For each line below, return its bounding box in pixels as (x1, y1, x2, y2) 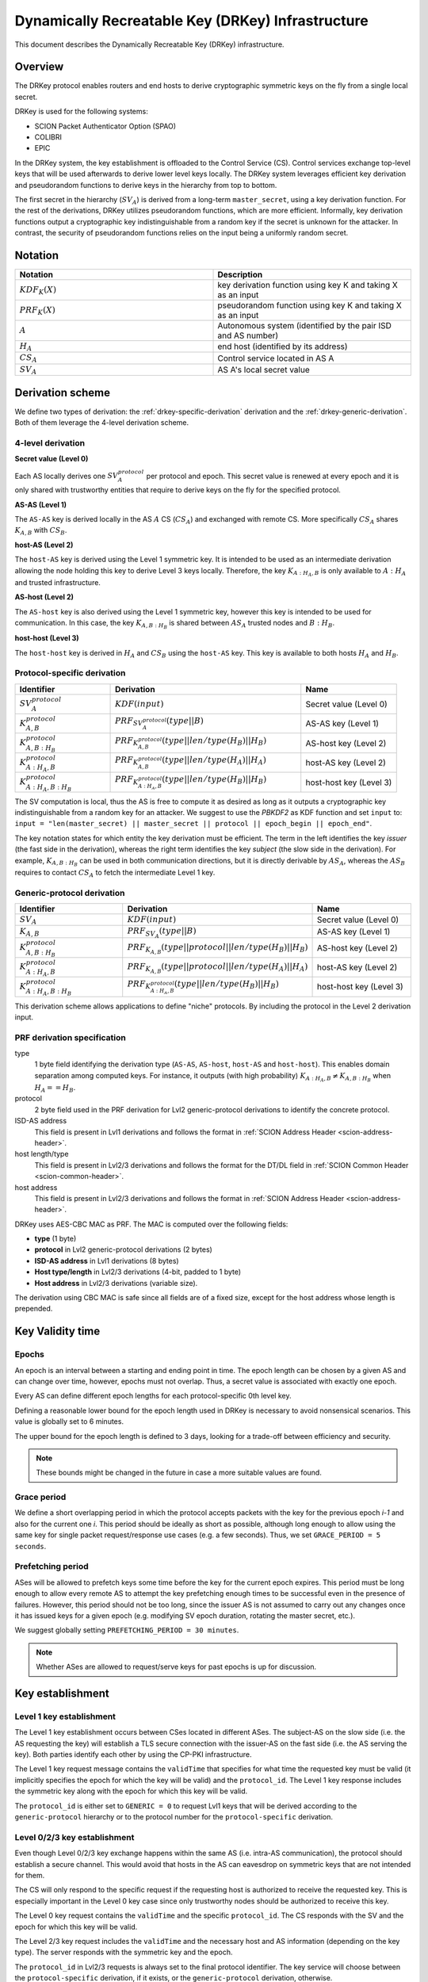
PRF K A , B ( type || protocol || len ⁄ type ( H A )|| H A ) (127, 961, 308, 974)
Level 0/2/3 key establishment (14, 1831, 135, 1842)
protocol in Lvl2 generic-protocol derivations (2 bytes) (34, 1245, 213, 1254)
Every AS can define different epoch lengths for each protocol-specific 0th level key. (14, 1391, 292, 1401)
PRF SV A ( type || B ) (127, 926, 197, 939)
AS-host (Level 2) (14, 592, 75, 602)
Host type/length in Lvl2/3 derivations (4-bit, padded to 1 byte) (34, 1267, 242, 1276)
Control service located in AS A (217, 353, 334, 364)
